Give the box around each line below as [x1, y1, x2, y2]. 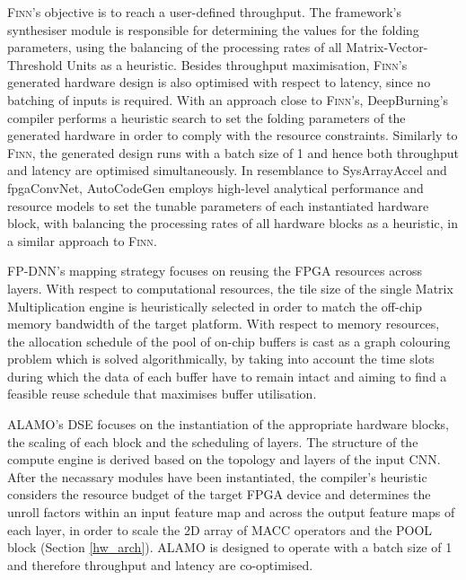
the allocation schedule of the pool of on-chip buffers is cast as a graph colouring [7, 331, 451, 350]
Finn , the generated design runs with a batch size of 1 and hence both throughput [7, 143, 459, 162]
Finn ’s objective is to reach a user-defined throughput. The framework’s [7, 3, 401, 21]
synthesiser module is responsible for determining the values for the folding [7, 20, 419, 39]
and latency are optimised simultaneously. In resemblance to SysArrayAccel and [7, 161, 447, 180]
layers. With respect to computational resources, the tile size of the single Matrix [7, 278, 453, 297]
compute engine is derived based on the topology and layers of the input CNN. [7, 450, 441, 469]
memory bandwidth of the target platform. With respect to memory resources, [7, 314, 440, 333]
